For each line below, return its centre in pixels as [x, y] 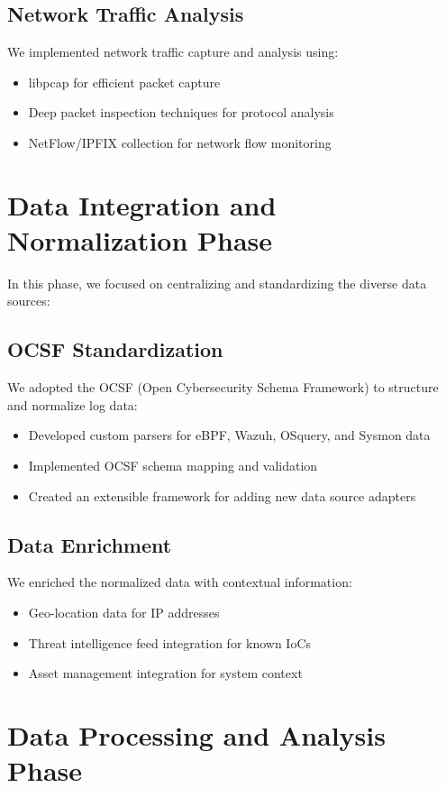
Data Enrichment [90, 544]
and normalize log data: [73, 404]
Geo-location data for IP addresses [124, 613]
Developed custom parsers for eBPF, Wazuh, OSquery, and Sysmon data [229, 435]
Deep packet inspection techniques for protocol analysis [181, 112]
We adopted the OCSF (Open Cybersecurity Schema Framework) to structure [223, 387]
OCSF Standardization [115, 349]
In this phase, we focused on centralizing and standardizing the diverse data [217, 283]
